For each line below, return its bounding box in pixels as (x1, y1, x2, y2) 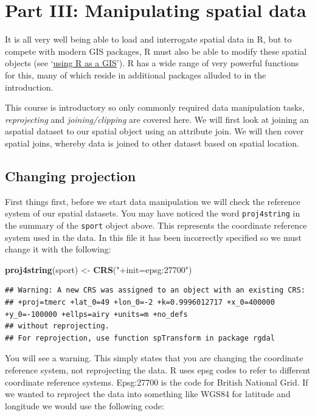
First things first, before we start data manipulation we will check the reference (5, 195, 300, 207)
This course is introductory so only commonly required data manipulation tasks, (5, 101, 305, 114)
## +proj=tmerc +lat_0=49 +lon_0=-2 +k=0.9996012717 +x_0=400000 (5, 297, 275, 307)
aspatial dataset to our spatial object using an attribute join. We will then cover (5, 125, 304, 137)
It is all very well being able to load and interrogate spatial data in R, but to (5, 33, 292, 46)
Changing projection (5, 166, 136, 185)
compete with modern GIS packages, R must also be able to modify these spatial (5, 44, 307, 57)
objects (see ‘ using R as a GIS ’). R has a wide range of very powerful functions (5, 57, 299, 69)
